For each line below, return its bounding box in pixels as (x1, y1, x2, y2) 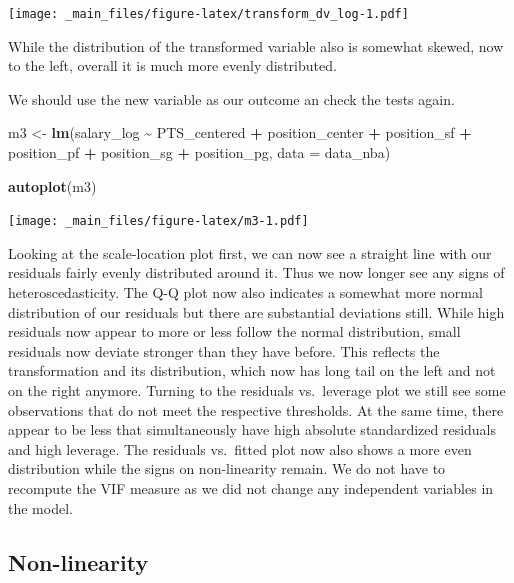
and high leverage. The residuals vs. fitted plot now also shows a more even (8, 438, 472, 459)
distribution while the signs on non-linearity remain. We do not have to (8, 458, 446, 479)
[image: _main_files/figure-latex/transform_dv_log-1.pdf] (8, 7, 409, 21)
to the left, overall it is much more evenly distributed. (8, 55, 337, 76)
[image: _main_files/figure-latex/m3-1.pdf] (8, 214, 309, 229)
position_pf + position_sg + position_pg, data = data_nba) (8, 142, 391, 163)
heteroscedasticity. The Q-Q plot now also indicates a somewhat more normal (8, 282, 483, 303)
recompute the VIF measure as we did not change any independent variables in (8, 478, 494, 498)
